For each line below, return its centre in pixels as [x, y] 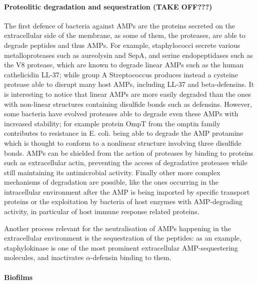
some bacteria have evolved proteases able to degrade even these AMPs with [121, 114]
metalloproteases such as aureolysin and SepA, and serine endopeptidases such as [128, 55]
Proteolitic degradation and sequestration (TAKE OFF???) [108, 6]
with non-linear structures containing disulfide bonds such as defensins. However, [128, 104]
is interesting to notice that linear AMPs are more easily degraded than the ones [127, 94]
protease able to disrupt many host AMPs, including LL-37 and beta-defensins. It [129, 84]
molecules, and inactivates [44, 257]
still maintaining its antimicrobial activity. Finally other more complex [112, 172]
